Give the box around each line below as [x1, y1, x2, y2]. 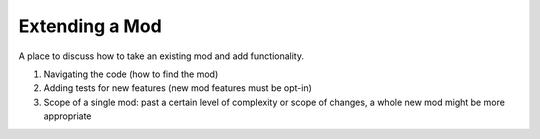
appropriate [43, 110, 92, 122]
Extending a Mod [18, 15, 162, 37]
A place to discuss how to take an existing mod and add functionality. [18, 50, 305, 62]
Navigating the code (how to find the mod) [43, 68, 219, 80]
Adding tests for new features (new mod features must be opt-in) [43, 82, 312, 94]
